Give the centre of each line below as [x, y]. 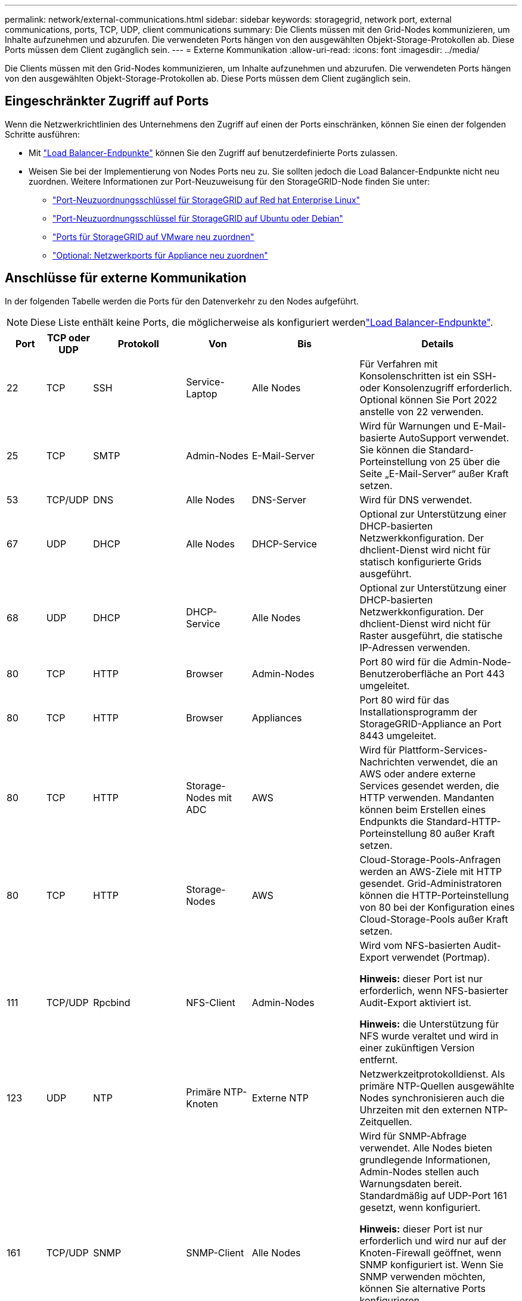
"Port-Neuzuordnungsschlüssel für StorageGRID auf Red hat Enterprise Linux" [206, 200]
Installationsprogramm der [419, 712]
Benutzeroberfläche [404, 673]
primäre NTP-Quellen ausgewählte [437, 1086]
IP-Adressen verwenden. [415, 647]
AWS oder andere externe [418, 774]
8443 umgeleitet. [398, 735]
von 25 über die [465, 461]
